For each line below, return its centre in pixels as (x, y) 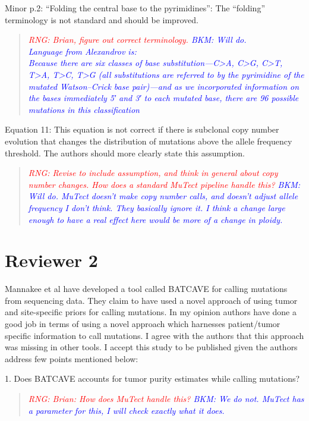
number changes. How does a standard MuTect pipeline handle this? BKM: (164, 184)
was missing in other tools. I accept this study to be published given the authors (151, 347)
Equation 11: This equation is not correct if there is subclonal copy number (142, 129)
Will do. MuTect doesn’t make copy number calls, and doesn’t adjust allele (163, 196)
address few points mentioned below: (72, 358)
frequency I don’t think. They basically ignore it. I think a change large (157, 207)
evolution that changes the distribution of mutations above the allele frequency (149, 141)
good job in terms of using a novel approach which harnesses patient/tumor (143, 323)
